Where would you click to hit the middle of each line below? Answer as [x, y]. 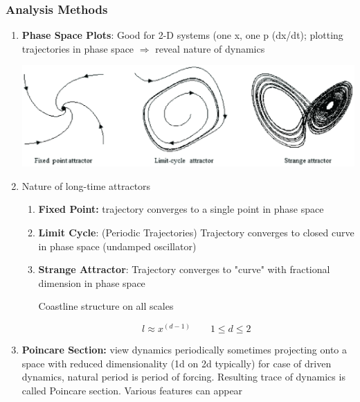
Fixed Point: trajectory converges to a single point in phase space [181, 209]
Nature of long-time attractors [86, 185]
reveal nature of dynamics [210, 48]
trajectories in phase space [78, 48]
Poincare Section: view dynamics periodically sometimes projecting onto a [184, 349]
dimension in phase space [92, 282]
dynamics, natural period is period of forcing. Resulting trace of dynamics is [183, 377]
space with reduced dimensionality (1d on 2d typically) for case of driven [177, 363]
